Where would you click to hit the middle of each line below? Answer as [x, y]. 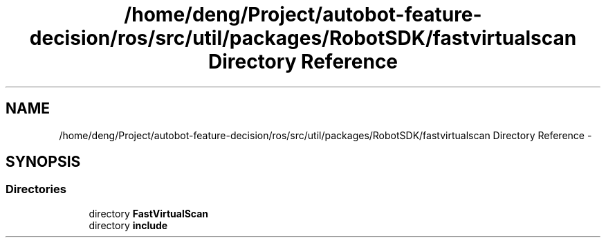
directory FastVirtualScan [149, 213]
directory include [128, 225]
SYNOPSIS [43, 162]
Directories [36, 189]
